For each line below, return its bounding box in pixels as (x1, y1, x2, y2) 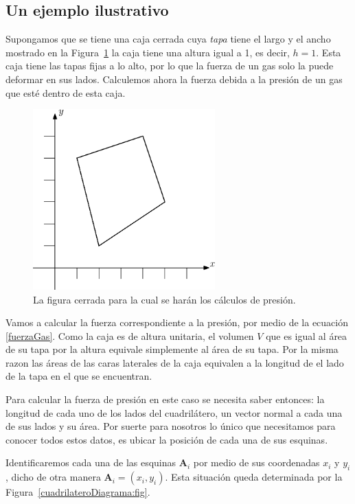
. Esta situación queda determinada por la (165, 470, 343, 484)
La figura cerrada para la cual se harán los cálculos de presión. (33, 292, 296, 306)
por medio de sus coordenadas (193, 455, 320, 470)
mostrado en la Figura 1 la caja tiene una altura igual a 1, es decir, (5, 45, 290, 59)
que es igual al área (266, 328, 347, 343)
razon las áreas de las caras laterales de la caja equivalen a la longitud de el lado (5, 355, 344, 369)
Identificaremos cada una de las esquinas (5, 455, 176, 470)
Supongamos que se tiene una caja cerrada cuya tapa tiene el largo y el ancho (5, 32, 331, 46)
